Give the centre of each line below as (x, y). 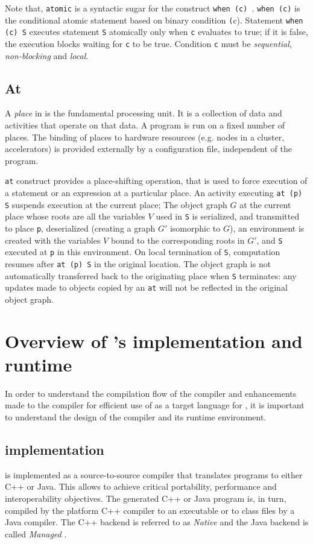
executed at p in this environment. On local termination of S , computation (143, 252)
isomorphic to (195, 228)
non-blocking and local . (47, 55)
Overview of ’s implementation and (154, 340)
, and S (270, 240)
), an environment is (267, 228)
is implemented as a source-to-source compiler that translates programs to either (154, 474)
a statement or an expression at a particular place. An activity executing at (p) (154, 193)
